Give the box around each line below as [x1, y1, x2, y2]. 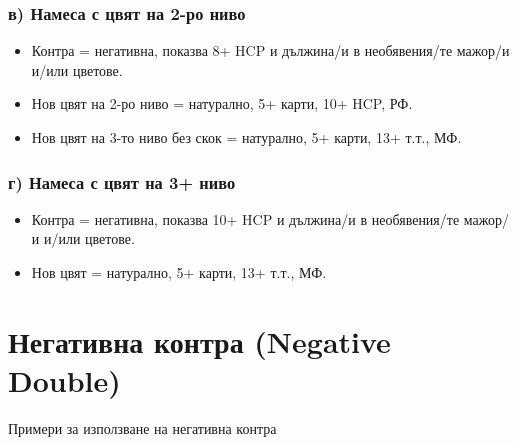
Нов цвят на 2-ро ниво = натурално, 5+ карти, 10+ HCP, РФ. [31, 93, 413, 114]
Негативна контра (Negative [8, 320, 391, 361]
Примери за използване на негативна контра [8, 417, 277, 438]
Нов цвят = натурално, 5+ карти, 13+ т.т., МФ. [31, 262, 327, 282]
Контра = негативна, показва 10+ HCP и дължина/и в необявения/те [31, 208, 460, 229]
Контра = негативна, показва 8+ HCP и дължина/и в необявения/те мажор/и [31, 40, 510, 61]
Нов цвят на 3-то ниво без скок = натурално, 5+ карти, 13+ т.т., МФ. [31, 127, 462, 147]
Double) [8, 359, 121, 400]
